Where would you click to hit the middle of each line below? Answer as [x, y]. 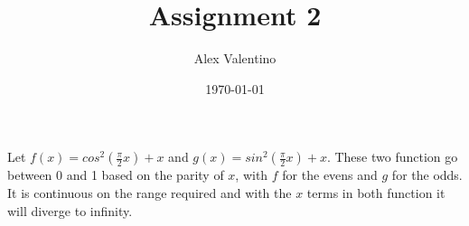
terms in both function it [376, 192]
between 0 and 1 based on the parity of [116, 175]
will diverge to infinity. [70, 210]
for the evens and [330, 175]
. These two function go [392, 157]
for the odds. [427, 175]
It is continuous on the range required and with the [150, 192]
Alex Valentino [235, 58]
